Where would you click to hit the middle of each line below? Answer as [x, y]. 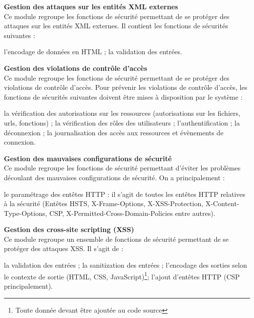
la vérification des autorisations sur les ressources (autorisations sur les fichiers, [122, 113]
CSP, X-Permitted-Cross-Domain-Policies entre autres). [132, 213]
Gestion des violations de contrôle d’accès [76, 68]
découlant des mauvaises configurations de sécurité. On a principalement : [114, 177]
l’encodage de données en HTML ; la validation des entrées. [93, 52]
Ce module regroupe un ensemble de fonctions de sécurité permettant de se [116, 239]
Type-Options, [26, 213]
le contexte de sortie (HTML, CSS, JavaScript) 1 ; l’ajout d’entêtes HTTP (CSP [122, 276]
